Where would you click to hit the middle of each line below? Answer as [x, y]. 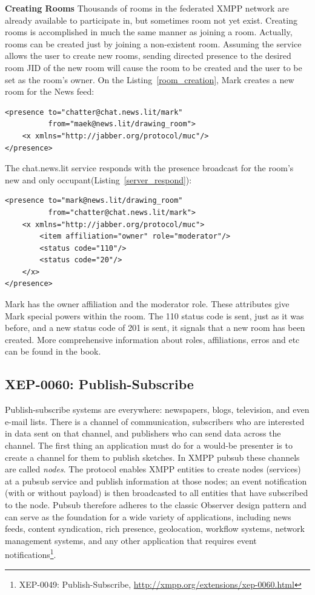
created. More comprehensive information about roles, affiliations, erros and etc [152, 339]
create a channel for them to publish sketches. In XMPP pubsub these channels [152, 457]
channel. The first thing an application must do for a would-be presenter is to [149, 445]
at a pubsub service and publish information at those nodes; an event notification [156, 481]
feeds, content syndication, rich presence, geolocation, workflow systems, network [155, 529]
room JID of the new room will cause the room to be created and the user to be [154, 67]
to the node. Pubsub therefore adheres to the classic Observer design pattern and [156, 504]
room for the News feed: [50, 91]
